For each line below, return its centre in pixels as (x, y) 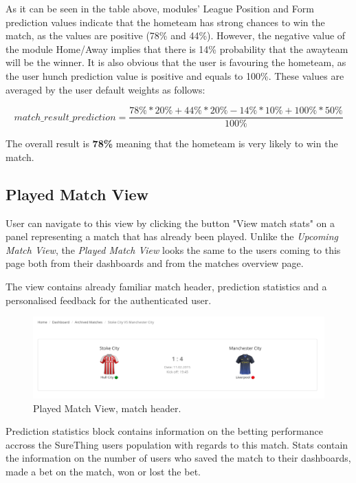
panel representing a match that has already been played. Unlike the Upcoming (172, 236)
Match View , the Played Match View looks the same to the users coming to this (173, 249)
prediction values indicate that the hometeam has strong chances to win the (165, 22)
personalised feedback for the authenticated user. (109, 300)
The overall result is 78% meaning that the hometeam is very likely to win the (172, 143)
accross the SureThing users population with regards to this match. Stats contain (177, 444)
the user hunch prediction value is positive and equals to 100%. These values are (175, 75)
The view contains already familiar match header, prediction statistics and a (166, 286)
